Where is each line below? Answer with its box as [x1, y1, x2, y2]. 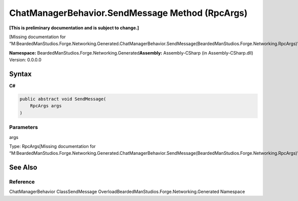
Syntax [9, 69, 32, 78]
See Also [9, 163, 37, 172]
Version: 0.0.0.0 [9, 57, 42, 63]
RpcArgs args [30, 103, 62, 109]
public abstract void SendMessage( [19, 96, 106, 102]
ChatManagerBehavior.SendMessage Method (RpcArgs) [9, 7, 248, 18]
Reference [9, 179, 35, 186]
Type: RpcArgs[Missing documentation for [9, 143, 96, 149]
